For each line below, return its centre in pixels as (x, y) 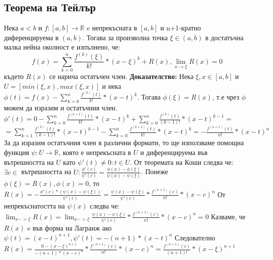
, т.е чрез (226, 97)
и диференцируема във (174, 152)
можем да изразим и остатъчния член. (61, 107)
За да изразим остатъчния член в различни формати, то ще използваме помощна (124, 143)
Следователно (195, 237)
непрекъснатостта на (34, 205)
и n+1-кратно (181, 28)
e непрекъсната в (112, 28)
